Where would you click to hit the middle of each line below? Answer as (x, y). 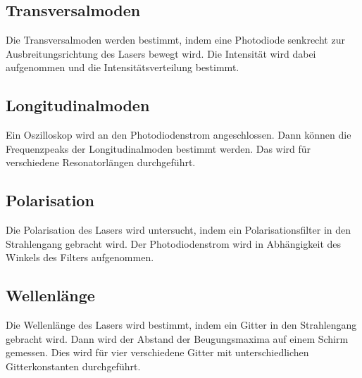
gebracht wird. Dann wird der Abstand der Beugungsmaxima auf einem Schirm (177, 338)
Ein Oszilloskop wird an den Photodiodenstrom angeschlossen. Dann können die (179, 135)
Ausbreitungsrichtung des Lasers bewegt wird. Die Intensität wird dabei (161, 53)
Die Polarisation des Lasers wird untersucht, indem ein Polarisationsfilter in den (179, 230)
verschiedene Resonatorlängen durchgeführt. (101, 162)
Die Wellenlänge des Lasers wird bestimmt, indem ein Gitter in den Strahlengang (181, 325)
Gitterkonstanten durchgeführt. (73, 366)
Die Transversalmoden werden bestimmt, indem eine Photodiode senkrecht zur (175, 40)
